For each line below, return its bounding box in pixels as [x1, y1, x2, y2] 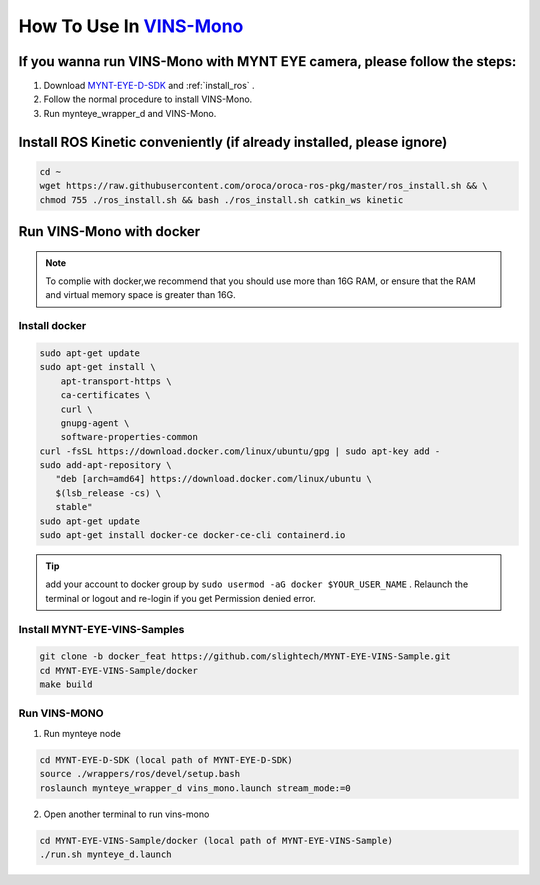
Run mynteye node [43, 727, 122, 739]
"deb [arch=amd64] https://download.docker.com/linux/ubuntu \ [55, 473, 372, 485]
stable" [55, 501, 93, 513]
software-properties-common [60, 431, 199, 443]
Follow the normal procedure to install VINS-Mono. [43, 93, 253, 105]
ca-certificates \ [60, 390, 151, 401]
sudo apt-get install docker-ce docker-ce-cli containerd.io [39, 530, 346, 541]
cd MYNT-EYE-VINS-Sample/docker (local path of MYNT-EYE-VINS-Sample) [39, 835, 394, 846]
